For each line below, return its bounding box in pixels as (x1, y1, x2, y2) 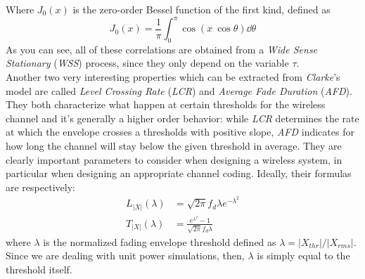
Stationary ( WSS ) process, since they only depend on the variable (6, 56, 289, 70)
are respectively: (6, 179, 75, 194)
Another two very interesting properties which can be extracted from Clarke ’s (6, 70, 340, 84)
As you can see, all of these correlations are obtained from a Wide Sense (6, 41, 318, 56)
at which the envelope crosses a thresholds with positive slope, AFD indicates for (6, 124, 354, 139)
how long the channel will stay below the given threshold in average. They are (6, 138, 342, 153)
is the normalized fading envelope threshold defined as (43, 234, 276, 249)
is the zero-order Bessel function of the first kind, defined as (72, 2, 331, 16)
